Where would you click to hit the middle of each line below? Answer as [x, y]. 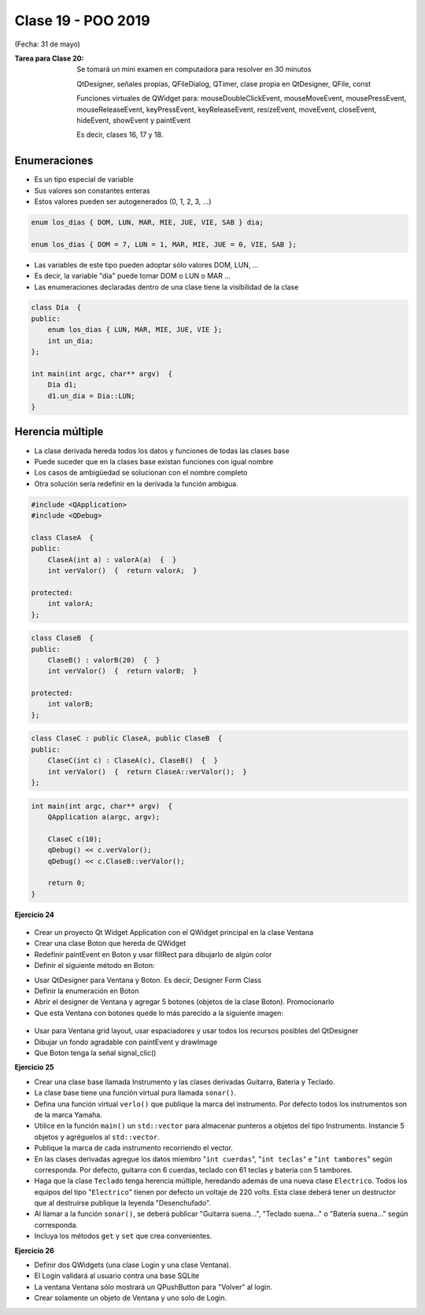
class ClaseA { [63, 537]
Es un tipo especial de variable [84, 179]
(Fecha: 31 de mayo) [47, 44]
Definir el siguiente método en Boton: [94, 966]
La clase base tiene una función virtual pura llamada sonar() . [135, 1093]
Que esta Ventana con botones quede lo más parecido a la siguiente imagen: [159, 1013]
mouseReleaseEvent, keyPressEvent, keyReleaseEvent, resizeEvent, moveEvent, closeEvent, [227, 109]
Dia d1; [63, 385]
